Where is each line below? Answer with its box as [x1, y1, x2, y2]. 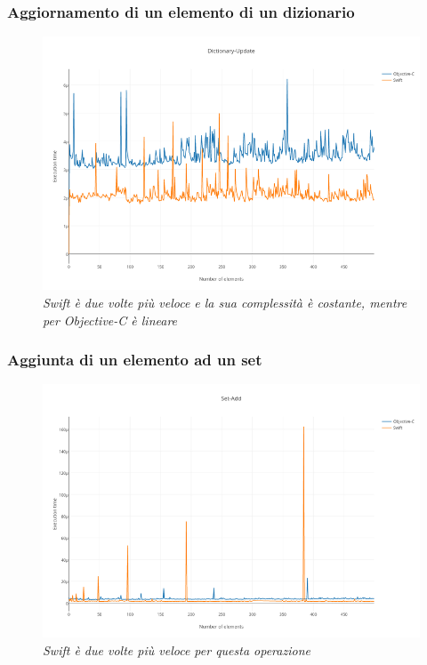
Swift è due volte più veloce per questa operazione [43, 641, 310, 660]
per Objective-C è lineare [43, 310, 178, 329]
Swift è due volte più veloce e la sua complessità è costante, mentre [43, 292, 407, 311]
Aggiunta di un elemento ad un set [7, 349, 262, 371]
